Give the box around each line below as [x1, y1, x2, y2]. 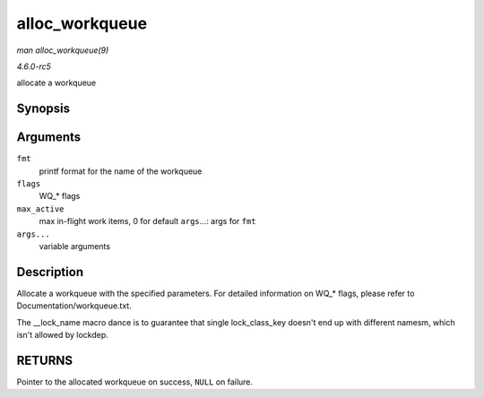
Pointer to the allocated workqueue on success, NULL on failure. [16, 376, 254, 387]
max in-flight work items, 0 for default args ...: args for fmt [39, 216, 256, 227]
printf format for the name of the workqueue [39, 166, 203, 177]
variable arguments [39, 240, 111, 251]
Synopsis [16, 101, 71, 117]
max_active [16, 203, 65, 214]
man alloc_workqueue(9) [16, 45, 109, 56]
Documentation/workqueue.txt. [16, 300, 132, 311]
